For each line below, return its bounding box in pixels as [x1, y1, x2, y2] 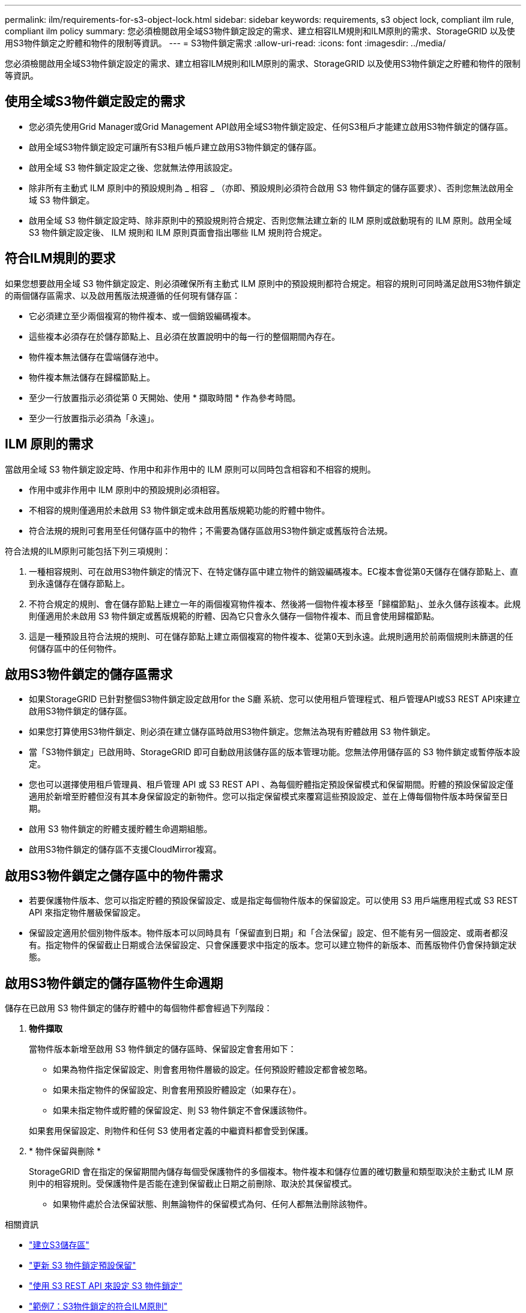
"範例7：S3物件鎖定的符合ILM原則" [29, 1301, 168, 1312]
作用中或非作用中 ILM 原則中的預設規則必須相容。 [29, 484, 225, 495]
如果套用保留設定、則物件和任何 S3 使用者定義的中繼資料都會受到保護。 [29, 1125, 313, 1136]
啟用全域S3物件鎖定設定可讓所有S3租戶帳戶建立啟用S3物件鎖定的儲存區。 [29, 141, 321, 152]
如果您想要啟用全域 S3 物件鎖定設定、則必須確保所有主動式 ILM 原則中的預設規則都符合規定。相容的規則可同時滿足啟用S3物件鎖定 [5, 278, 521, 289]
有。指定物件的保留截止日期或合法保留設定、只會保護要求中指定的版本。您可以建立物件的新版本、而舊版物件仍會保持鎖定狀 [29, 940, 516, 950]
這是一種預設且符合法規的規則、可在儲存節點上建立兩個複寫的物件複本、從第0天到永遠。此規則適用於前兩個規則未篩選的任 [29, 631, 513, 641]
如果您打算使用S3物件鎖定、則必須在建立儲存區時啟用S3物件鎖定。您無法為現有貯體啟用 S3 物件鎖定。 [29, 726, 435, 737]
